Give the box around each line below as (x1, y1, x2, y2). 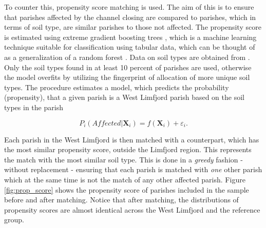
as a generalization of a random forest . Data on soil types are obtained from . (4, 51, 250, 62)
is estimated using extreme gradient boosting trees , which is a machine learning (4, 31, 257, 42)
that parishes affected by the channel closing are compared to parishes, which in (4, 11, 256, 22)
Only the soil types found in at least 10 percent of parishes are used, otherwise (4, 61, 252, 72)
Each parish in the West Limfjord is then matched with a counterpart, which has (4, 134, 259, 144)
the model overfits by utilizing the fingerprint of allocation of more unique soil (4, 72, 250, 82)
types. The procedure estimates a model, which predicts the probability (4, 81, 229, 92)
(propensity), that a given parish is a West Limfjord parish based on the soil (4, 92, 244, 102)
